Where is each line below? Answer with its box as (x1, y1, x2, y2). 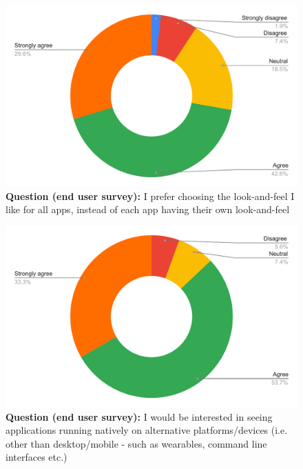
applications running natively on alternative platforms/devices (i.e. (6, 423, 288, 437)
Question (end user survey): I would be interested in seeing (6, 409, 273, 423)
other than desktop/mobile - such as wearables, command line (6, 436, 267, 450)
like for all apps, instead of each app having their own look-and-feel (6, 202, 290, 217)
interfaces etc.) (6, 450, 67, 464)
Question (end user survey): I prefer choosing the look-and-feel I (6, 188, 295, 203)
